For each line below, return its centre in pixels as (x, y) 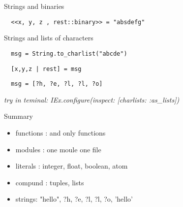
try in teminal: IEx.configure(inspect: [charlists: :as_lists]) (92, 99)
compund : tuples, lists (50, 182)
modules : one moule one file (58, 149)
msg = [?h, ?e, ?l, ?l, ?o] (57, 84)
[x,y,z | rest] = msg (46, 69)
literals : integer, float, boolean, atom (72, 166)
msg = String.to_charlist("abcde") (69, 53)
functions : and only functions (61, 133)
